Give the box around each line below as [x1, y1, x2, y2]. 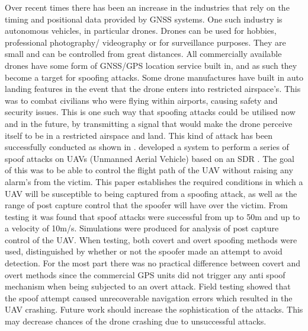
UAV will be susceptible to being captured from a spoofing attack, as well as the [5, 187, 297, 199]
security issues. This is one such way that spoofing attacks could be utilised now [5, 106, 296, 118]
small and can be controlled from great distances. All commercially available [5, 47, 282, 60]
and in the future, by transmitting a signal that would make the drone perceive [5, 117, 293, 129]
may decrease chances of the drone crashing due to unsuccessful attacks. [5, 315, 267, 327]
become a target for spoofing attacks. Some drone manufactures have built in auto [5, 71, 303, 83]
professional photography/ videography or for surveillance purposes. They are [5, 36, 286, 48]
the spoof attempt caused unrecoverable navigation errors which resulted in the [5, 291, 293, 304]
